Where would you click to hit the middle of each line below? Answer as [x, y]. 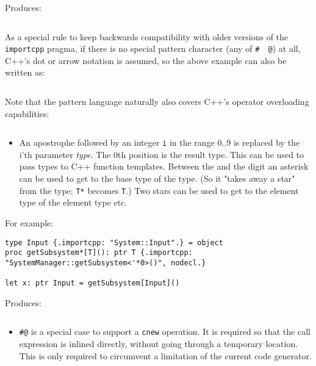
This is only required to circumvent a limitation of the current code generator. [165, 355]
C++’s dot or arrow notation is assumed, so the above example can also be [146, 60]
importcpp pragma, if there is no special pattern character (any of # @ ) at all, [153, 48]
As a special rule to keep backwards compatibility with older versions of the [147, 36]
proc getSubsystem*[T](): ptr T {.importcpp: [99, 253]
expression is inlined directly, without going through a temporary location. [159, 344]
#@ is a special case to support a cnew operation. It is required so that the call [165, 332]
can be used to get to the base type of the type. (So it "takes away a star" [157, 178]
